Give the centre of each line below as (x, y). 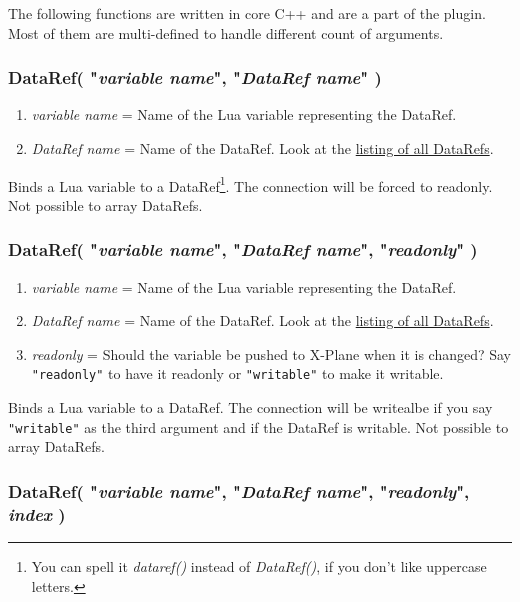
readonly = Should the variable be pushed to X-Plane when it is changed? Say (271, 353)
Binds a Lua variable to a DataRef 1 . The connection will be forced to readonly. (250, 184)
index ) (37, 513)
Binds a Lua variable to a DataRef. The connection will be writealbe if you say (250, 407)
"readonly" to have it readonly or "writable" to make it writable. (237, 373)
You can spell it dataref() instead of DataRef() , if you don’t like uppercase (259, 566)
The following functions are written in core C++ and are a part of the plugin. (247, 13)
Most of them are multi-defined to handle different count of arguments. (226, 32)
